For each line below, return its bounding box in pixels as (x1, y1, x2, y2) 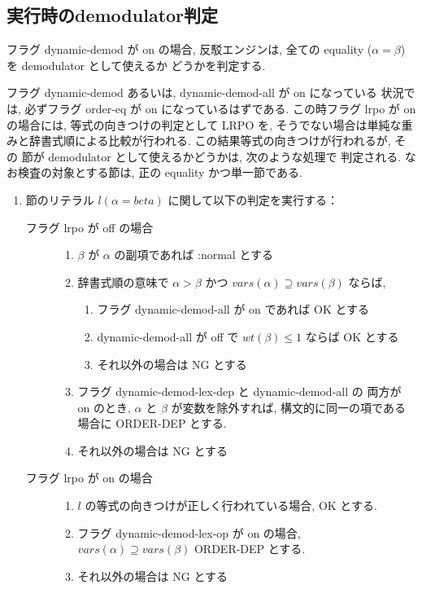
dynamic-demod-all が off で (97, 327, 239, 345)
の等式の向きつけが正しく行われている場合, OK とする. (85, 497, 377, 514)
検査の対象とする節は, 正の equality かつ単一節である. (17, 164, 302, 181)
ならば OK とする (305, 327, 399, 345)
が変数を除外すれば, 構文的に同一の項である (171, 398, 406, 415)
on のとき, (77, 398, 131, 415)
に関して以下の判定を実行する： (167, 191, 339, 208)
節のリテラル (25, 191, 94, 208)
